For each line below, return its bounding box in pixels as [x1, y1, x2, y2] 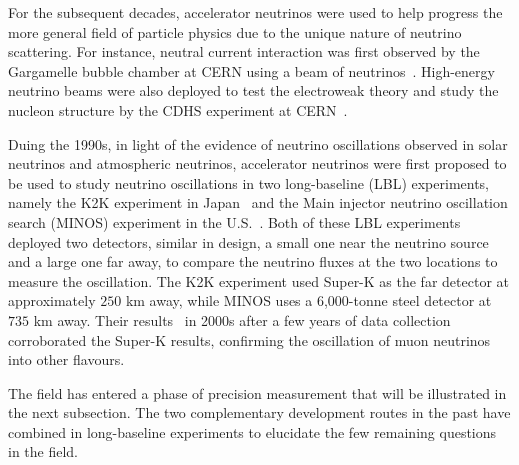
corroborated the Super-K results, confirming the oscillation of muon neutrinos [8, 329, 491, 350]
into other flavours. [8, 349, 125, 370]
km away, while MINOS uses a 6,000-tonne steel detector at [125, 290, 492, 311]
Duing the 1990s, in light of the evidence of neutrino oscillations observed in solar [8, 133, 508, 154]
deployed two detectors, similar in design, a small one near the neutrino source [8, 231, 489, 252]
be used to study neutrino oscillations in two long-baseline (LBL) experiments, [8, 172, 490, 193]
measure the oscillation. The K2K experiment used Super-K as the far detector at [8, 270, 509, 291]
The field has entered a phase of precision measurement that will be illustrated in [8, 382, 507, 403]
